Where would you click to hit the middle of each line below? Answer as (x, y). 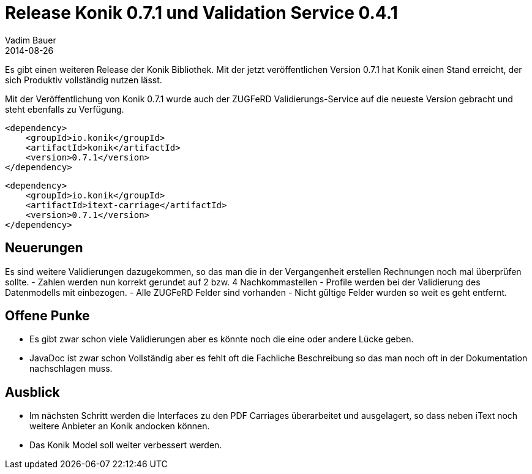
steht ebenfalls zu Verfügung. (65, 109)
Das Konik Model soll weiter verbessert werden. (126, 445)
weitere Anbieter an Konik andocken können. (120, 426)
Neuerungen (44, 248)
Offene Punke (47, 316)
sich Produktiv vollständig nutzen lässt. (84, 80)
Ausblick (32, 392)
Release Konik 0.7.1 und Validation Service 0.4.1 (201, 13)
